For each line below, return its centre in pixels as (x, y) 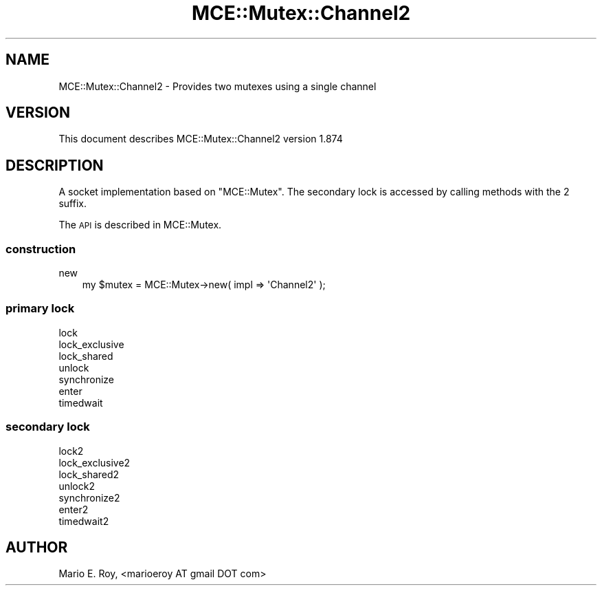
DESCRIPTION (55, 165)
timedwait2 (84, 521)
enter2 (74, 509)
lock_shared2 (89, 474)
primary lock (40, 309)
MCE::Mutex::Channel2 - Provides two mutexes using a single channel (218, 86)
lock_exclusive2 (94, 462)
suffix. (73, 204)
